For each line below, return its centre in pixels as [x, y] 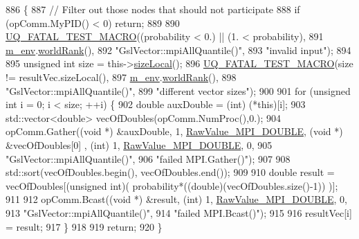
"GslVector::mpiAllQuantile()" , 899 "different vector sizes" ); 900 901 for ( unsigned [178, 90]
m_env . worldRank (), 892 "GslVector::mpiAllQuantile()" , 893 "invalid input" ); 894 [178, 50]
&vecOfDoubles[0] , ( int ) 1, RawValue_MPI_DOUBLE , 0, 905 [139, 144]
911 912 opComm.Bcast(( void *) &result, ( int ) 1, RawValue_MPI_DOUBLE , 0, [176, 199]
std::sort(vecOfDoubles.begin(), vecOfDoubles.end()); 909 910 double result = [170, 172]
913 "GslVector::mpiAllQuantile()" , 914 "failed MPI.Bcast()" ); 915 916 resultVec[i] [179, 212]
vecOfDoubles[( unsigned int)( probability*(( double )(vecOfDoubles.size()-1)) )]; [172, 185]
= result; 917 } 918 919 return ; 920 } [84, 226]
